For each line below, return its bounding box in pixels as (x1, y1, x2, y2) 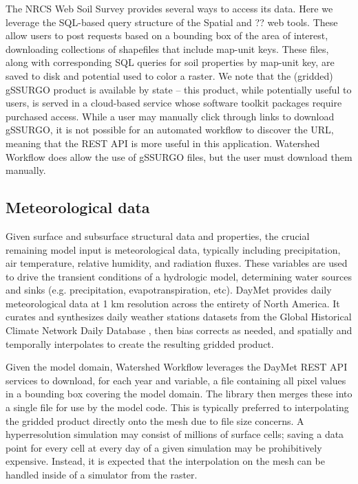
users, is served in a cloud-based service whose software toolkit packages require (6, 96, 342, 110)
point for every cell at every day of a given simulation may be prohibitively (6, 440, 322, 454)
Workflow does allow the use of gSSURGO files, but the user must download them (6, 149, 352, 164)
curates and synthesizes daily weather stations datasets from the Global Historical (6, 309, 352, 324)
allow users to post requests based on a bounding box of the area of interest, (6, 28, 328, 43)
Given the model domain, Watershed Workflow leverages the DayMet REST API (6, 360, 348, 374)
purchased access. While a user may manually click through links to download (6, 109, 335, 123)
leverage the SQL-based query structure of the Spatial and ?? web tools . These (6, 14, 338, 29)
